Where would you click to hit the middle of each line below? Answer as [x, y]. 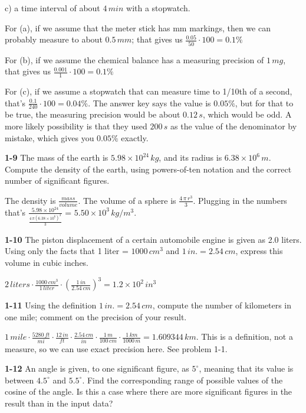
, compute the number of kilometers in [222, 305]
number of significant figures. [57, 181]
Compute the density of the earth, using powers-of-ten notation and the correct [148, 169]
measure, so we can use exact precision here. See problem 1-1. [116, 348]
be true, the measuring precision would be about [93, 114]
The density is [30, 200]
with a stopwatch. [158, 8]
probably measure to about [54, 39]
